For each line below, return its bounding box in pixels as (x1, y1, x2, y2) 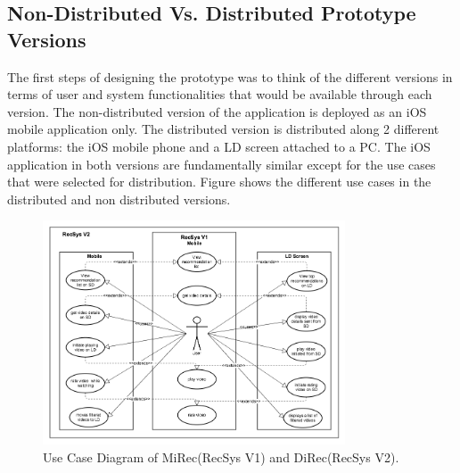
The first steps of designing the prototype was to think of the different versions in (7, 67, 453, 86)
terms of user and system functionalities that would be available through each (7, 85, 432, 104)
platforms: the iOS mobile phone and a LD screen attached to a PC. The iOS (7, 137, 431, 155)
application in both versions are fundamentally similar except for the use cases (7, 154, 436, 173)
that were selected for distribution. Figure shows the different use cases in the (7, 172, 431, 191)
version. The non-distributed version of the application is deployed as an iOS (7, 102, 427, 120)
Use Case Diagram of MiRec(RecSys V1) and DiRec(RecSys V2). (43, 448, 399, 467)
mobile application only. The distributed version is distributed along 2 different (7, 120, 439, 138)
